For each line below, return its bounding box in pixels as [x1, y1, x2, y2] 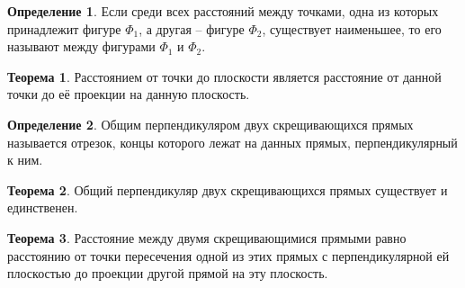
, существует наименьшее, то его [262, 19, 442, 38]
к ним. [7, 150, 43, 169]
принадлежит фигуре [7, 19, 121, 38]
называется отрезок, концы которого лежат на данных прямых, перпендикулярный [7, 132, 458, 151]
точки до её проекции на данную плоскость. [7, 85, 250, 103]
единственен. [7, 198, 78, 217]
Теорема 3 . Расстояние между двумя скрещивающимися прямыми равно [7, 228, 407, 247]
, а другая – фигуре [139, 19, 245, 38]
